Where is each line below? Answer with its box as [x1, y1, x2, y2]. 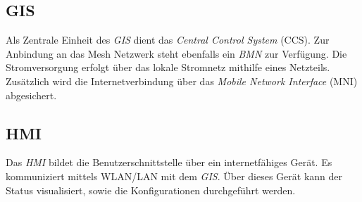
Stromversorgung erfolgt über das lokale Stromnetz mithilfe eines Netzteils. [6, 60, 330, 75]
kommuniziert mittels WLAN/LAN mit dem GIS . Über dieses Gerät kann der [6, 168, 343, 183]
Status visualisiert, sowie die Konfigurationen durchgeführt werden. [6, 182, 296, 197]
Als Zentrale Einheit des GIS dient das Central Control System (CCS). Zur [6, 32, 330, 47]
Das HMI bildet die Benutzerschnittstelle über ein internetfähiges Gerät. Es [6, 155, 332, 170]
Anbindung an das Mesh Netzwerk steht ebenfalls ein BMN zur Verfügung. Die [6, 46, 347, 61]
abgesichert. [6, 87, 57, 102]
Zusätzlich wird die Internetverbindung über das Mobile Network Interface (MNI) [6, 73, 358, 88]
